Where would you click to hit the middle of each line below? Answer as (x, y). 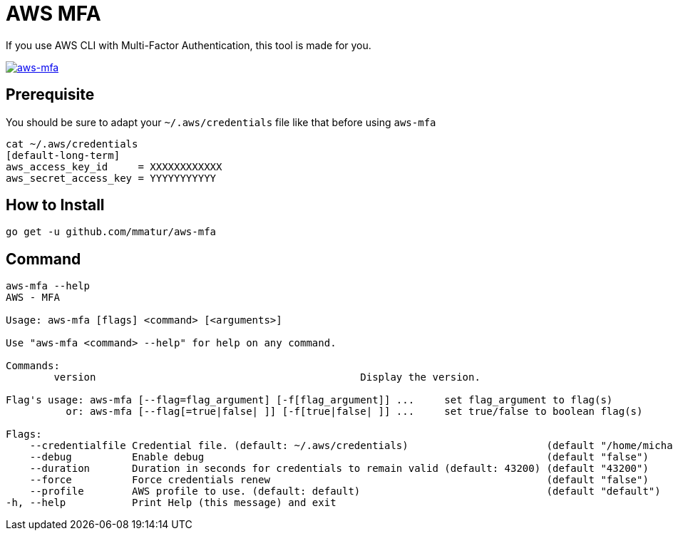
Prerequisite (50, 95)
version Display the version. (267, 377)
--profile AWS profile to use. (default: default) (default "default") (345, 491)
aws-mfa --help (48, 286)
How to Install (55, 205)
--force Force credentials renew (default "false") (339, 480)
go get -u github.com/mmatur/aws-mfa (111, 232)
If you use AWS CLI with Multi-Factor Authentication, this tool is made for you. (189, 45)
